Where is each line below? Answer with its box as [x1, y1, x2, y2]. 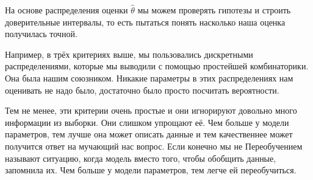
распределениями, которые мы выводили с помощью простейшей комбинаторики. [5, 60, 309, 72]
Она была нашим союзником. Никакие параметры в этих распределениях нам [5, 71, 293, 84]
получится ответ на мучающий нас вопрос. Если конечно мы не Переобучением [5, 139, 303, 152]
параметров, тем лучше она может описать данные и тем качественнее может [5, 128, 293, 140]
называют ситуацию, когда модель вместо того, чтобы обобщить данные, [5, 151, 276, 164]
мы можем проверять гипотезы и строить [137, 4, 291, 16]
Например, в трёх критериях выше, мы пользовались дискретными [5, 47, 253, 60]
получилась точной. [5, 27, 77, 40]
